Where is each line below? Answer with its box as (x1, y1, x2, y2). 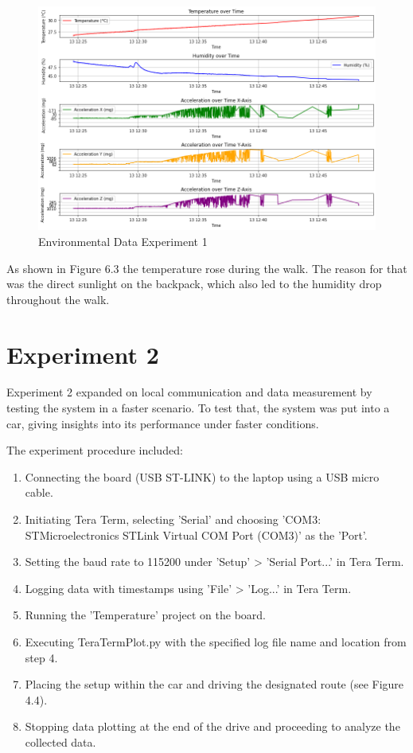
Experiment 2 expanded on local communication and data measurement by (6, 384, 372, 400)
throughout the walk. (6, 291, 110, 307)
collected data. (25, 733, 96, 750)
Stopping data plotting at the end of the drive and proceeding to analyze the (25, 718, 400, 735)
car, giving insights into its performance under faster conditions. (6, 415, 319, 431)
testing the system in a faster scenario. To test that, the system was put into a (6, 400, 390, 416)
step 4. (25, 649, 58, 665)
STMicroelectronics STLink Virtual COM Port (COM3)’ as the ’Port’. (25, 526, 368, 543)
